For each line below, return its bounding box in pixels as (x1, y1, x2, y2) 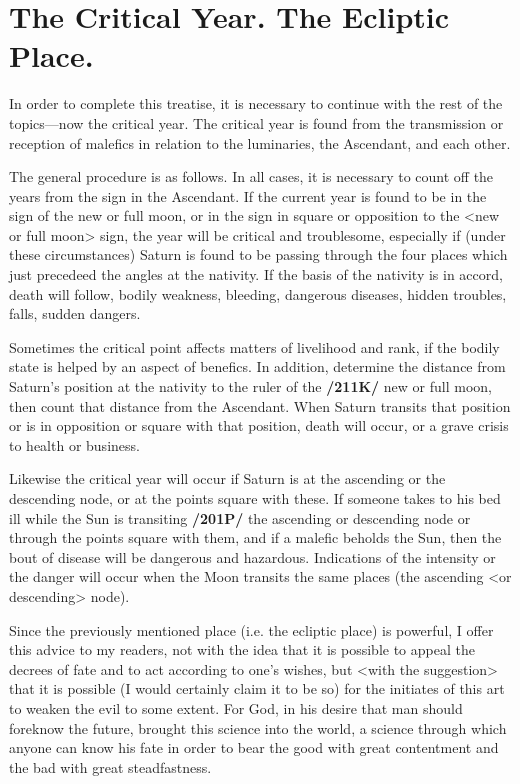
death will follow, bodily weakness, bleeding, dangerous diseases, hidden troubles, (9, 283, 507, 304)
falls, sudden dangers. (9, 303, 141, 324)
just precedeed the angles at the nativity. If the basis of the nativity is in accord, (9, 264, 503, 285)
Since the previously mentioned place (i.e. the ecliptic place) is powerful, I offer (9, 619, 494, 640)
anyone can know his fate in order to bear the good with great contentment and (9, 737, 499, 758)
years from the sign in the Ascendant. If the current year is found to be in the (9, 185, 487, 206)
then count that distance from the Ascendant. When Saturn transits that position (9, 395, 511, 416)
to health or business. (9, 434, 140, 455)
